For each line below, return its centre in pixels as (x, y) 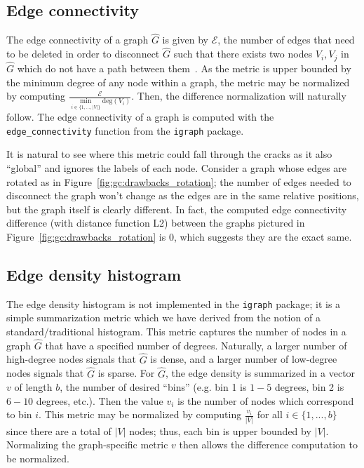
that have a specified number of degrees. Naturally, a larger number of (196, 345)
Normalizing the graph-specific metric (87, 444)
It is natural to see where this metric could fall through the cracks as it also (169, 154)
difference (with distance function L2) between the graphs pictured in (156, 223)
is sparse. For (126, 373)
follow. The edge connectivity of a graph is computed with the (140, 117)
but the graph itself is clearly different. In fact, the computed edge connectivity (177, 209)
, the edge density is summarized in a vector (260, 373)
